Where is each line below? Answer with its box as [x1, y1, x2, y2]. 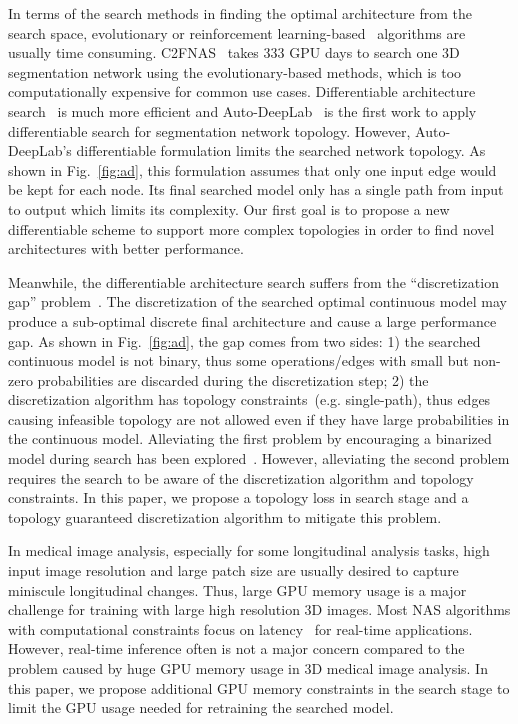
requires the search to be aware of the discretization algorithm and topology [8, 467, 474, 488]
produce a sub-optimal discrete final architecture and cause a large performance [8, 310, 497, 331]
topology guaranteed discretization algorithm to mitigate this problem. [8, 506, 442, 527]
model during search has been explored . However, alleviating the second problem [8, 448, 510, 469]
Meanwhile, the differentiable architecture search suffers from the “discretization [8, 271, 499, 292]
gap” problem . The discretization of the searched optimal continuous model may [8, 291, 507, 312]
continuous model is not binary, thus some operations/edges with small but [8, 350, 469, 371]
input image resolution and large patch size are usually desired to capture [8, 560, 459, 581]
